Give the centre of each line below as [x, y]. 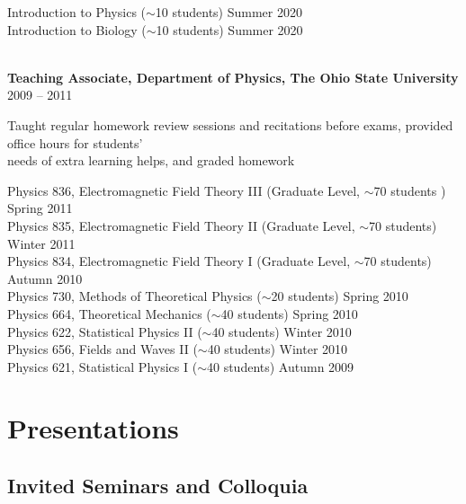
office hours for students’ [75, 142]
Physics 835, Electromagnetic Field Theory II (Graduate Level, [181, 225]
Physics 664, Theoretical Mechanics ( [109, 313]
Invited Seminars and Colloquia [158, 486]
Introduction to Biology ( [77, 29]
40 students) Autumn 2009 [280, 366]
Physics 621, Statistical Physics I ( [103, 366]
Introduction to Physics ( [77, 12]
